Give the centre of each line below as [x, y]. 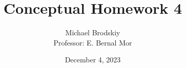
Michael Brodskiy [93, 32]
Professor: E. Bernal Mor [93, 42]
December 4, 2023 [93, 60]
